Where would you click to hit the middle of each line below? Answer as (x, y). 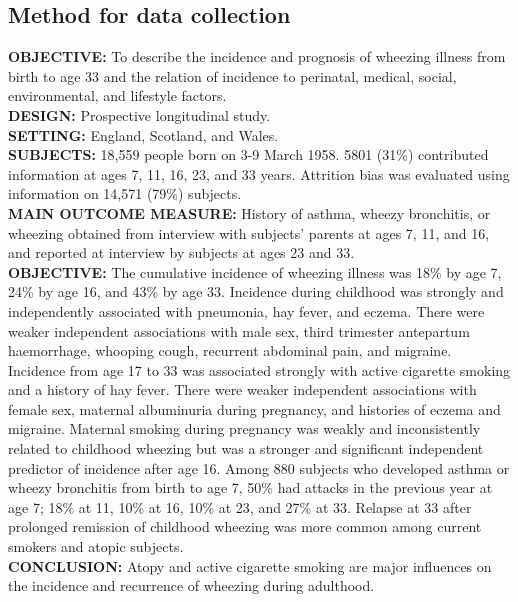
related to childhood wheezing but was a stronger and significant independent (246, 448)
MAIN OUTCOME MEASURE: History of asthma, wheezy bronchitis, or (249, 212)
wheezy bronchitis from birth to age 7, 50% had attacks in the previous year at (250, 487)
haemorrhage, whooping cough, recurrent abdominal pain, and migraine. (230, 350)
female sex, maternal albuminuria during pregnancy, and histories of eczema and (254, 408)
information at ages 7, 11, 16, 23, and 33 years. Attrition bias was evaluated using (259, 173)
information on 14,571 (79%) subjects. (125, 193)
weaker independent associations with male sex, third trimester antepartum (239, 330)
